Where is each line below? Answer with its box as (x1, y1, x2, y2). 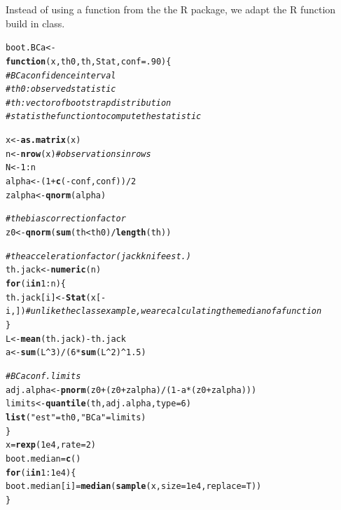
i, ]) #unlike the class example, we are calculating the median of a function (6, 306, 322, 317)
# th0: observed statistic (6, 84, 116, 95)
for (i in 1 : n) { (6, 279, 66, 289)
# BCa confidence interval (6, 70, 116, 81)
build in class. (6, 15, 65, 30)
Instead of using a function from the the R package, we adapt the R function (6, 2, 336, 16)
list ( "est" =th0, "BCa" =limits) (6, 412, 146, 422)
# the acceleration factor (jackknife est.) (6, 251, 191, 261)
